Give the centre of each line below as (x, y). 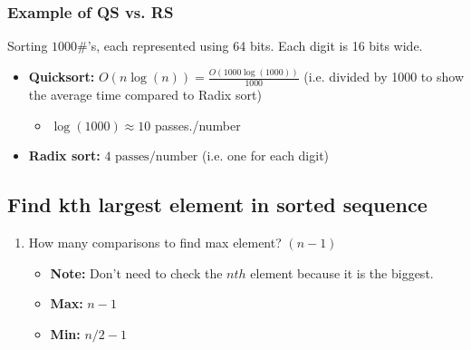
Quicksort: (62, 77)
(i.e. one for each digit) (266, 156)
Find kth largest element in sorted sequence (217, 204)
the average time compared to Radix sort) (145, 94)
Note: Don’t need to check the (136, 272)
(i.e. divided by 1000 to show (384, 77)
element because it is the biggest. (342, 272)
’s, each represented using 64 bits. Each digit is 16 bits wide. (255, 46)
